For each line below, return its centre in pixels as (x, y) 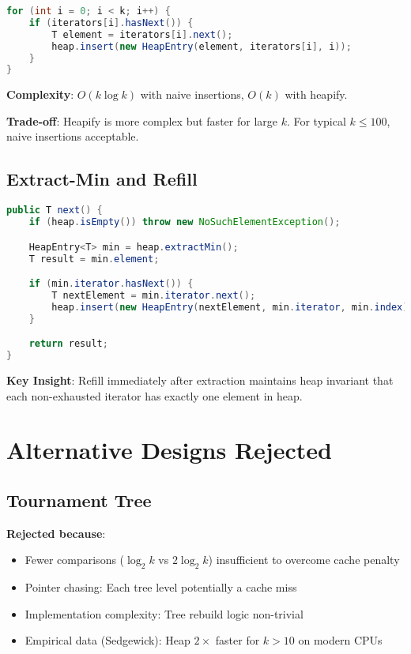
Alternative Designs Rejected (169, 450)
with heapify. (316, 94)
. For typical (316, 120)
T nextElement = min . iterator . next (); (154, 295)
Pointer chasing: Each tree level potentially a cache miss (161, 587)
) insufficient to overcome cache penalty (304, 560)
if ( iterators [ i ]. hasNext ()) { (111, 23)
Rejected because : (56, 533)
